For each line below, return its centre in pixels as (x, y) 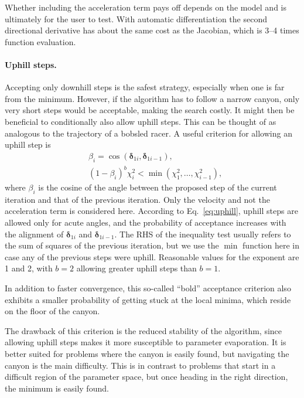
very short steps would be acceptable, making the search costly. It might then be (150, 110)
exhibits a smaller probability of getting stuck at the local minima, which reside (148, 299)
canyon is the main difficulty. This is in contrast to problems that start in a (140, 365)
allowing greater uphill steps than (136, 268)
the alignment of (34, 234)
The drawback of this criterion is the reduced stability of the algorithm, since (144, 330)
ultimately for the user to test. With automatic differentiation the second (136, 18)
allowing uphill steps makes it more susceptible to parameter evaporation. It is (146, 342)
